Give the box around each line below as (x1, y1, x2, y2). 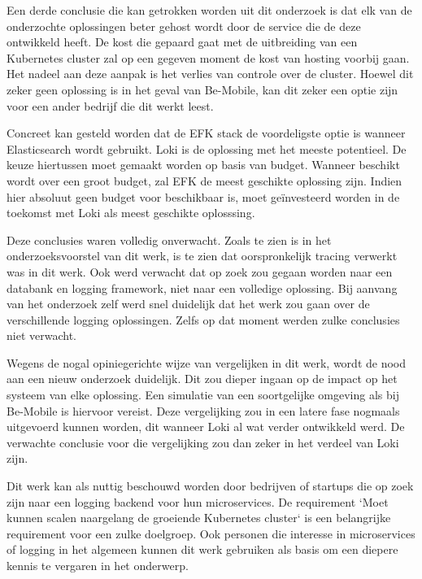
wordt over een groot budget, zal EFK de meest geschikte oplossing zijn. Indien (7, 172, 402, 189)
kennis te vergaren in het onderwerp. (7, 557, 189, 573)
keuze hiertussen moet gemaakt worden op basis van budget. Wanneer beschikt (7, 156, 400, 173)
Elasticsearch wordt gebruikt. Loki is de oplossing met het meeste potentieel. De (7, 140, 407, 157)
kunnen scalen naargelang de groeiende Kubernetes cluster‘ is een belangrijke (7, 509, 391, 526)
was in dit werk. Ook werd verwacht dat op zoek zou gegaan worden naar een (7, 263, 393, 280)
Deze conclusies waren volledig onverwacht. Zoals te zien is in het (7, 231, 332, 248)
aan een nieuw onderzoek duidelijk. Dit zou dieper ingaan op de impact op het (7, 370, 398, 387)
